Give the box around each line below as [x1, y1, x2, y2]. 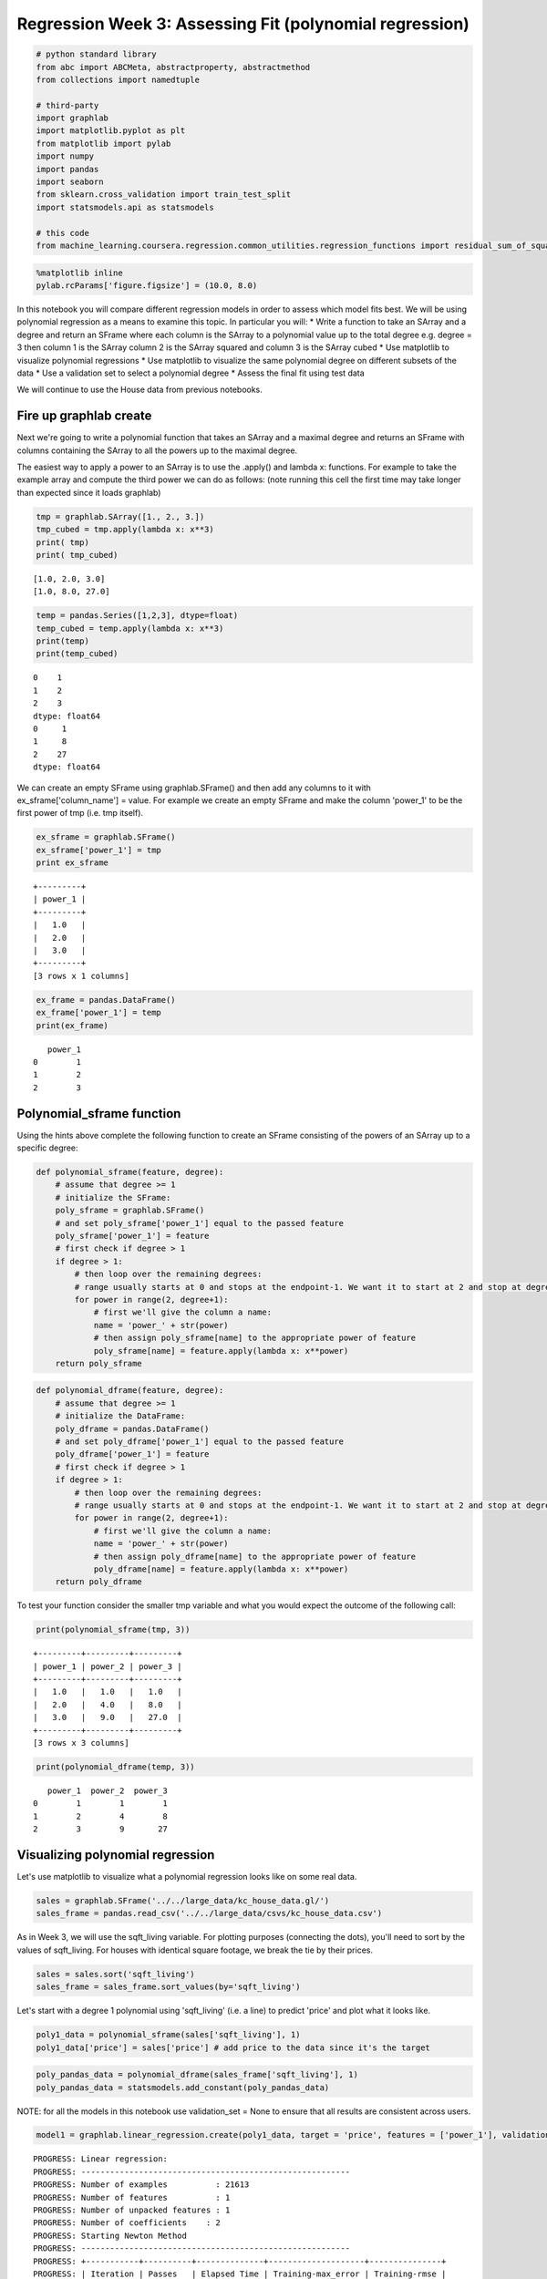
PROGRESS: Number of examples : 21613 [33, 2180, 250, 2190]
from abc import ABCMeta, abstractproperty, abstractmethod [36, 62, 311, 72]
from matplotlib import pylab [36, 138, 171, 149]
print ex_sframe [36, 858, 109, 868]
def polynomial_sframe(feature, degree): [36, 1167, 224, 1178]
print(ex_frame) [36, 1020, 109, 1030]
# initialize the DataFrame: [55, 1411, 186, 1421]
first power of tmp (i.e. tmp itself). [16, 808, 144, 819]
